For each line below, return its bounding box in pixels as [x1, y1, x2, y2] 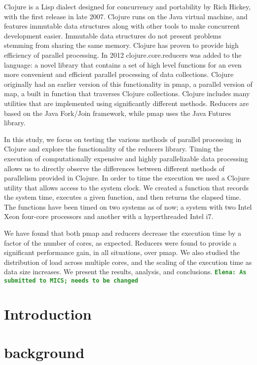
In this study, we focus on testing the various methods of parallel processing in [4, 134, 242, 144]
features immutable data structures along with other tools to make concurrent [4, 21, 240, 31]
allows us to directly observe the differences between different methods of [4, 163, 224, 173]
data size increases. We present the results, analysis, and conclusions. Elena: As [4, 266, 247, 277]
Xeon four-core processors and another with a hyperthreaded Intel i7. [4, 211, 214, 221]
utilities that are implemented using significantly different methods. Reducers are [4, 98, 249, 108]
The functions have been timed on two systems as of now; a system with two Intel [4, 201, 252, 212]
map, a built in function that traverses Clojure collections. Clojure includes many [4, 88, 250, 99]
